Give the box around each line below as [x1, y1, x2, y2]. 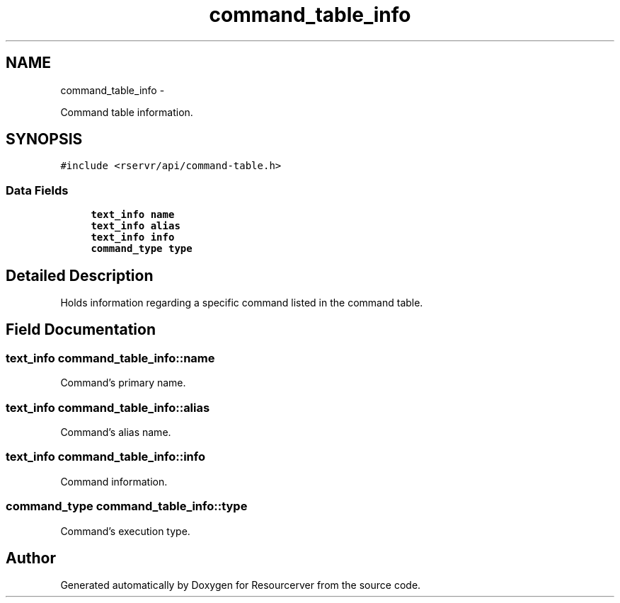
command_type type [91, 243, 193, 255]
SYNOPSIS [6, 130, 83, 149]
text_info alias [91, 220, 180, 232]
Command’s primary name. [60, 377, 186, 389]
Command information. [60, 475, 168, 488]
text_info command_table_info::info [6, 449, 205, 464]
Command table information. [60, 105, 193, 118]
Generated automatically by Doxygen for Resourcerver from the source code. [60, 579, 421, 592]
